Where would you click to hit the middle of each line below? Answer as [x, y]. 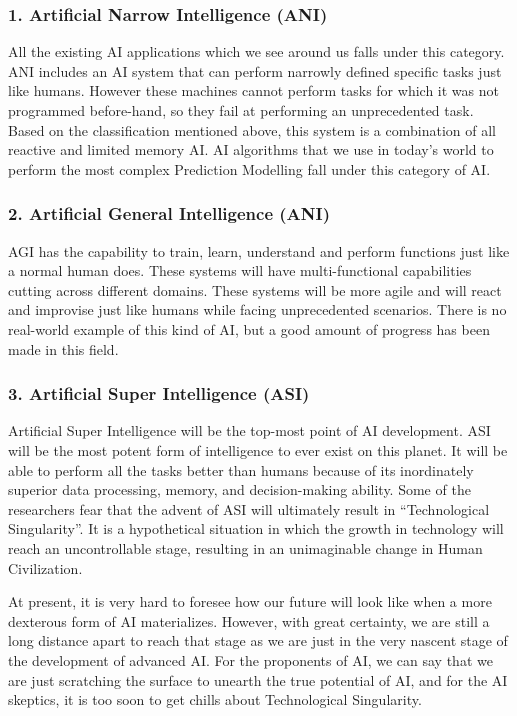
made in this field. [63, 348]
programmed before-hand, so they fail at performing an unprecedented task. [241, 110]
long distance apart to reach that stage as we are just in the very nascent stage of [258, 640]
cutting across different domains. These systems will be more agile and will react [255, 289]
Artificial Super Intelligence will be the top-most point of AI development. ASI [249, 430]
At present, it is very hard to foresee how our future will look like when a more [250, 601]
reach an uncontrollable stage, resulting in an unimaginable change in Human [245, 547]
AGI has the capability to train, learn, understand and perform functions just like [259, 250]
